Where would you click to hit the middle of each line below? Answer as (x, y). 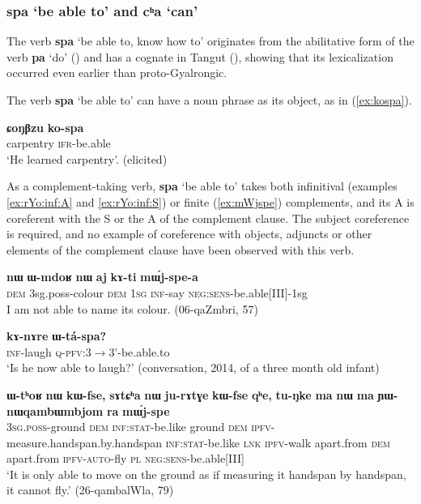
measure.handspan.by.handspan (85, 442)
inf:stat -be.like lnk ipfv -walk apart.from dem (278, 442)
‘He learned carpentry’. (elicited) (87, 158)
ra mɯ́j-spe (138, 410)
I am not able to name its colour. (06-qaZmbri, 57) (132, 308)
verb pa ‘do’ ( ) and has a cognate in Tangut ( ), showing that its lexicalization (200, 56)
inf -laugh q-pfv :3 (49, 351)
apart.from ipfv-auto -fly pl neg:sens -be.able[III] (125, 458)
